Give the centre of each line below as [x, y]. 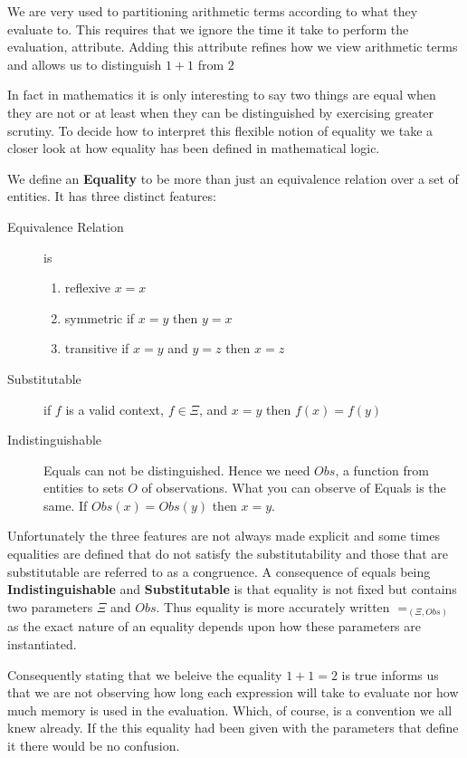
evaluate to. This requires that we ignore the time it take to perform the [208, 29]
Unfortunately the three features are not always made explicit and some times [224, 536]
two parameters [50, 606]
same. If [66, 505]
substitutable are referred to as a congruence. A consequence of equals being [219, 571]
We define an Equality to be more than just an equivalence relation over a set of [233, 178]
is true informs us [390, 674]
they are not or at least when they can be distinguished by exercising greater [221, 112]
